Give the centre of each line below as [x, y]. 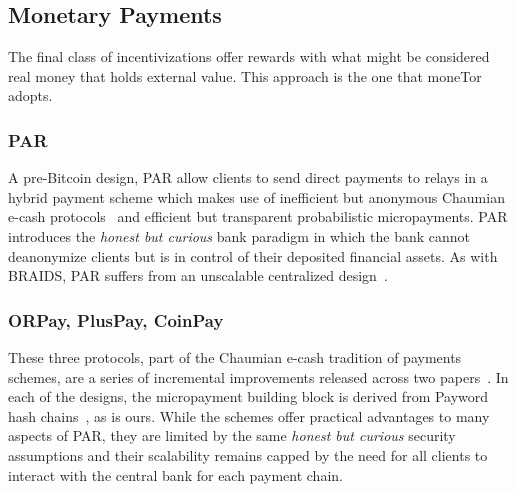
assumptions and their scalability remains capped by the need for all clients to [248, 454]
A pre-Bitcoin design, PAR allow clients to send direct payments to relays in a [248, 177]
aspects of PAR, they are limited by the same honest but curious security [232, 435]
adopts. [30, 95]
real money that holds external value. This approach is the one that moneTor [245, 75]
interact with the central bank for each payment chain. [175, 474]
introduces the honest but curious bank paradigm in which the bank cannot [239, 235]
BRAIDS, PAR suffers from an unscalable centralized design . [198, 275]
